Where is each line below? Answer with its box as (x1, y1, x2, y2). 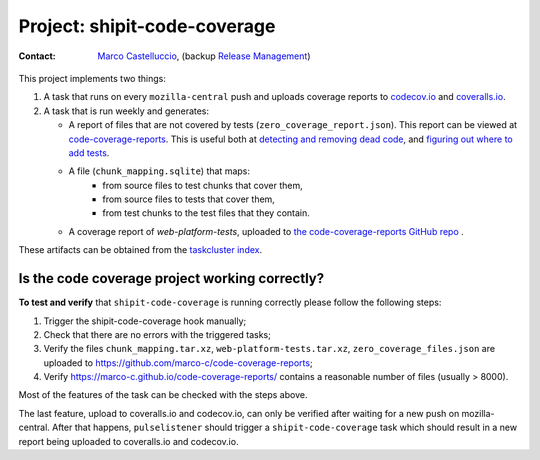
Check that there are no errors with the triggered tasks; (43, 328, 272, 340)
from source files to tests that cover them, (102, 193, 275, 205)
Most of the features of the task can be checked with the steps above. (18, 389, 308, 401)
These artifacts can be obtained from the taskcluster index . (18, 244, 263, 256)
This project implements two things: (18, 72, 167, 84)
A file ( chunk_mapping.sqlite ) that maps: (68, 165, 250, 177)
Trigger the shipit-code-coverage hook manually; (43, 315, 247, 327)
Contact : (18, 50, 57, 62)
